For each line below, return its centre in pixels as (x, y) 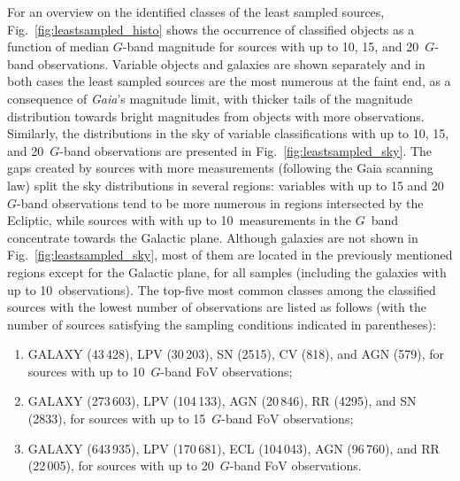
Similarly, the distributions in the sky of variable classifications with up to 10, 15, (228, 133)
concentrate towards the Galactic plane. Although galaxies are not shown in (213, 237)
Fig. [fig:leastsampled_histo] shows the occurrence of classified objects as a (211, 29)
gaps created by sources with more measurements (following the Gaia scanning (220, 168)
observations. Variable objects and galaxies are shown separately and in (232, 63)
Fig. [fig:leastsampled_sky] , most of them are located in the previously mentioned (230, 255)
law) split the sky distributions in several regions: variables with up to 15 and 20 (226, 185)
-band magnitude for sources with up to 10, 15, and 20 (271, 47)
